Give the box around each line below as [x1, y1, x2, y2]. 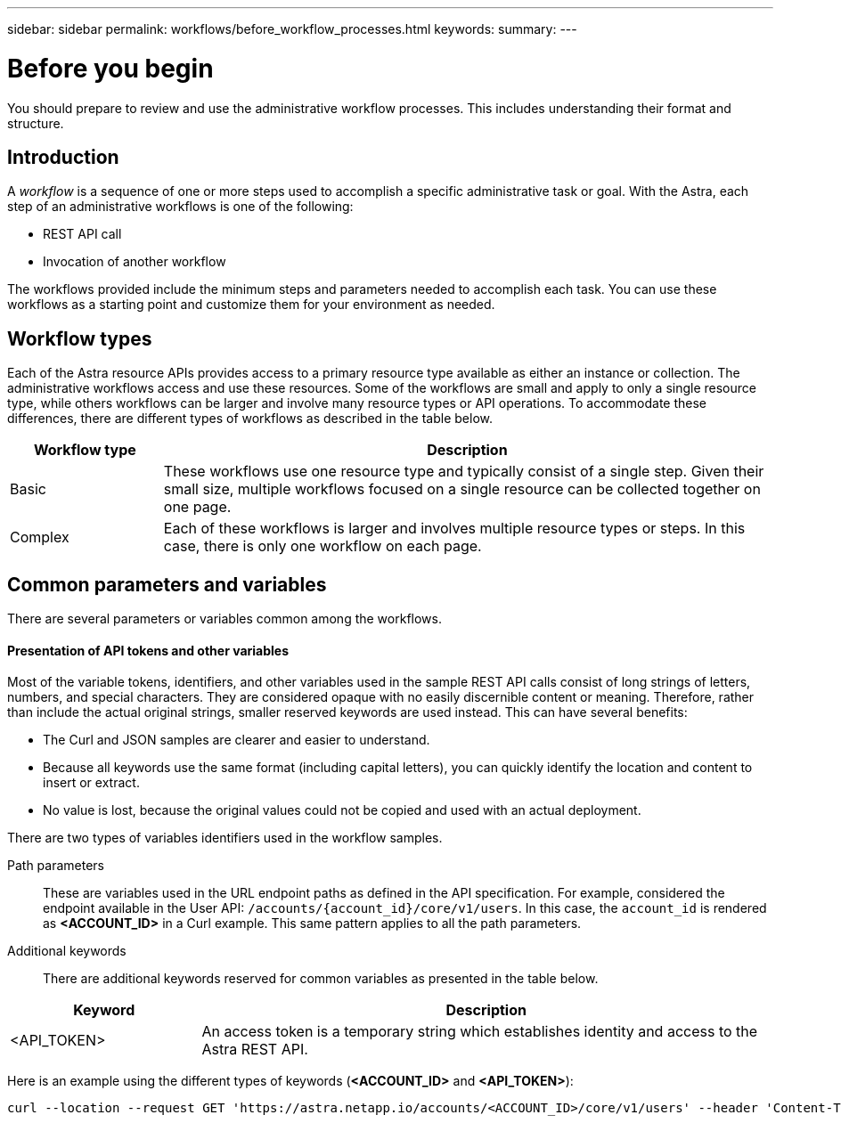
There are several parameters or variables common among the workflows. [7, 611, 442, 627]
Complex [10, 528, 69, 547]
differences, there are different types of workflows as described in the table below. [7, 411, 493, 427]
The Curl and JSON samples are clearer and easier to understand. [43, 732, 430, 748]
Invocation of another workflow [43, 254, 226, 270]
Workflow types [7, 327, 152, 350]
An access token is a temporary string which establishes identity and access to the [201, 1022, 758, 1041]
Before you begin [7, 53, 214, 84]
